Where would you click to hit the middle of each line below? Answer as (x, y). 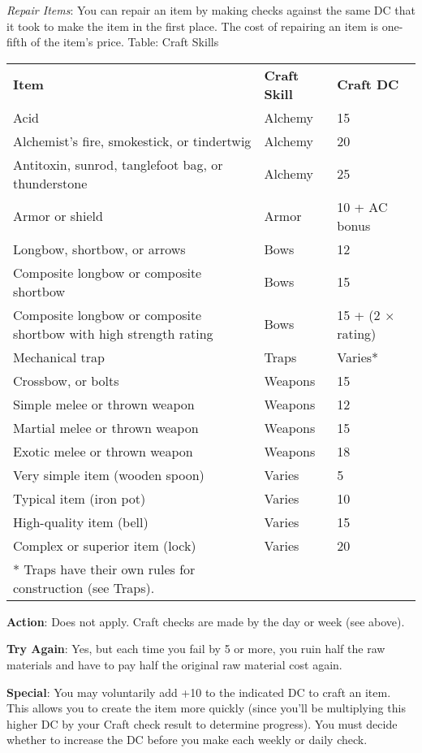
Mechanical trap (59, 357)
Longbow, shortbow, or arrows (99, 249)
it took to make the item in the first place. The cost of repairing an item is (193, 26)
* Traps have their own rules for (104, 569)
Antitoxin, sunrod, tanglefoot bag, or (118, 164)
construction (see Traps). (84, 587)
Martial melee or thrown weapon (106, 427)
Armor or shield (58, 216)
